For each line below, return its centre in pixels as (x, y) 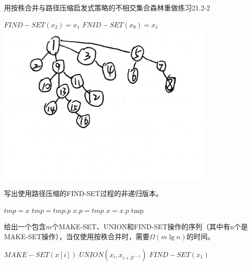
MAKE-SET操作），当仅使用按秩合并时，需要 (77, 236)
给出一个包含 (25, 227)
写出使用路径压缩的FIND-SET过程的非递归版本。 (84, 193)
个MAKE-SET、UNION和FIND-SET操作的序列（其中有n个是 (150, 227)
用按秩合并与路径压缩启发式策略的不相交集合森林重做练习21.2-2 (107, 7)
